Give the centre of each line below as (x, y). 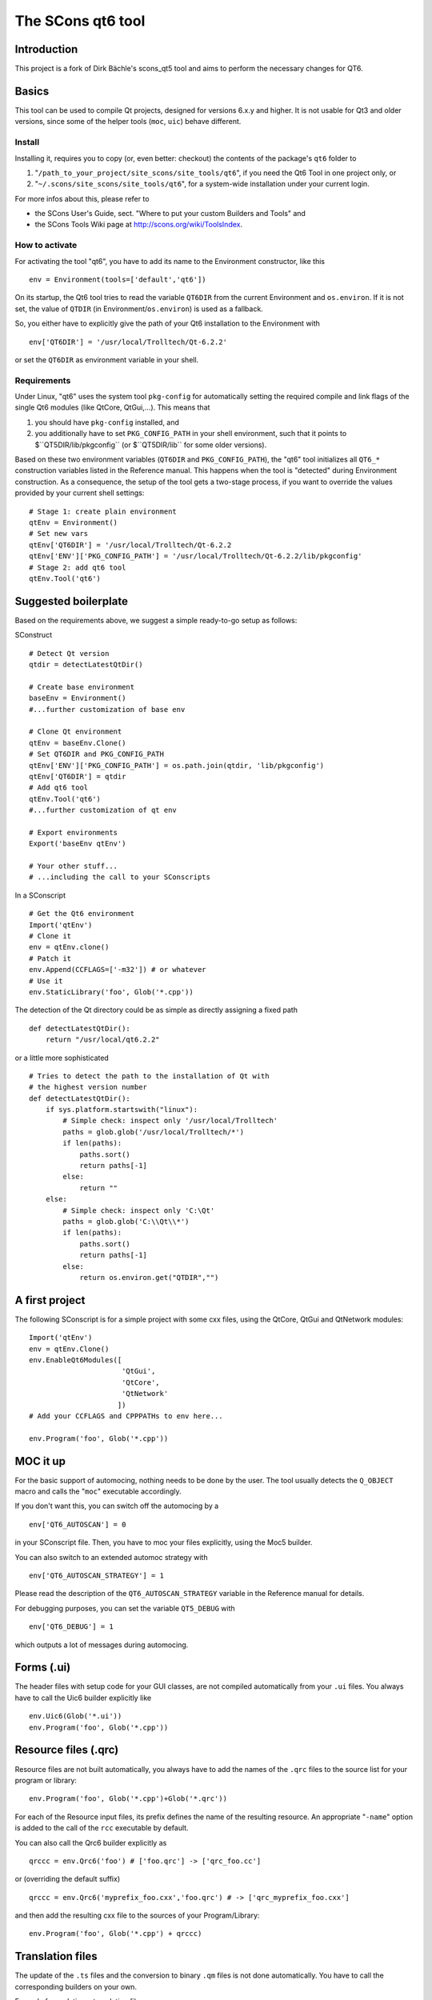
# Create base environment (82, 687)
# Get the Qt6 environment (82, 914)
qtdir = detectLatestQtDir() (86, 665)
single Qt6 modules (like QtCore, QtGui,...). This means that (112, 407)
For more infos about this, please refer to (82, 198)
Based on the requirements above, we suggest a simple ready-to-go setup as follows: (156, 620)
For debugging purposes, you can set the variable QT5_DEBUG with (125, 1608)
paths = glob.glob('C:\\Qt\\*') (126, 1221)
